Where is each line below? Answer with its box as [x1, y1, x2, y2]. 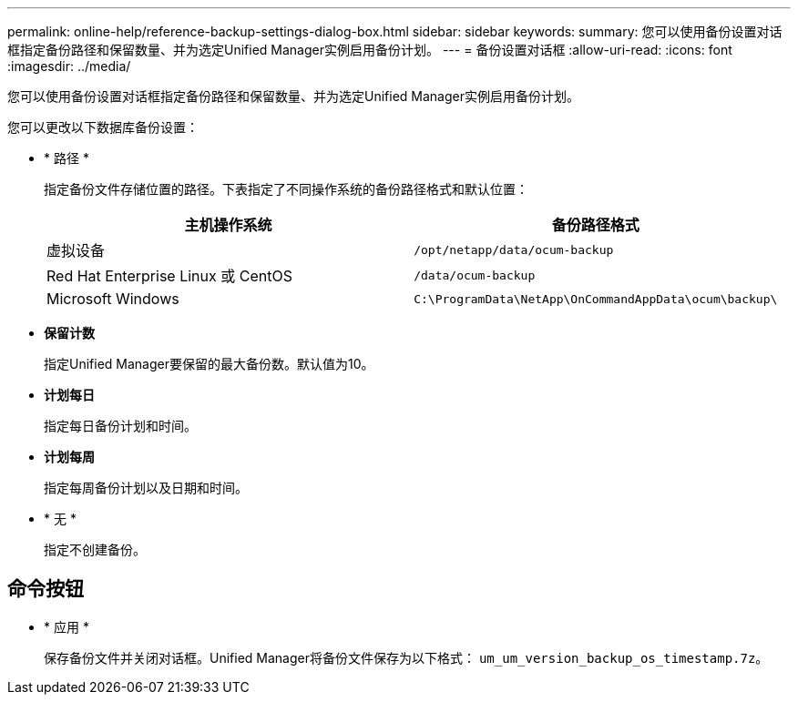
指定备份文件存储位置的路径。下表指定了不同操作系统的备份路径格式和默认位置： [44, 181, 528, 197]
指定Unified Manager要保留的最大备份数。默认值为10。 [44, 356, 374, 371]
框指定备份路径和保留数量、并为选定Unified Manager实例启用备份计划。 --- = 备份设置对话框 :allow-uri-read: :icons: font [7, 42, 732, 57]
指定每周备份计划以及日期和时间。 [44, 480, 248, 495]
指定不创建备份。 [44, 542, 146, 557]
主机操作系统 [184, 216, 272, 234]
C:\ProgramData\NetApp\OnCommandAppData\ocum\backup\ [414, 291, 778, 306]
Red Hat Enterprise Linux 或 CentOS [46, 267, 292, 285]
